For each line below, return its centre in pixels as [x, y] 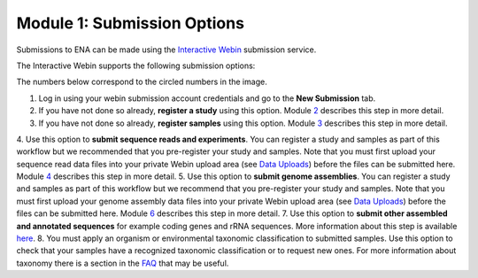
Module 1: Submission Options [131, 23]
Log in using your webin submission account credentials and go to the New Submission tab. [207, 98]
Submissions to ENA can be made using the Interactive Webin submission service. [166, 50]
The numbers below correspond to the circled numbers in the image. [142, 82]
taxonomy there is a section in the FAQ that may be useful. [123, 263]
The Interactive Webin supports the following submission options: [136, 66]
